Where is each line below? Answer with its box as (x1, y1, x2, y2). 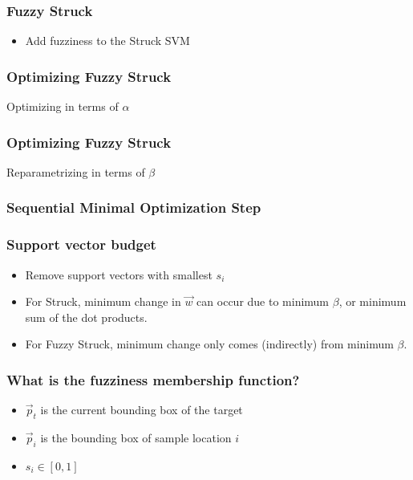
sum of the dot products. (25, 308, 148, 325)
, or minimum (338, 293, 407, 310)
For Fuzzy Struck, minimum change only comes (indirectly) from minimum (25, 336, 394, 352)
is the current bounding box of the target (40, 401, 243, 418)
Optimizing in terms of (6, 98, 119, 115)
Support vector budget (6, 234, 156, 254)
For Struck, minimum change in (25, 293, 181, 310)
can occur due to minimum (196, 293, 330, 310)
